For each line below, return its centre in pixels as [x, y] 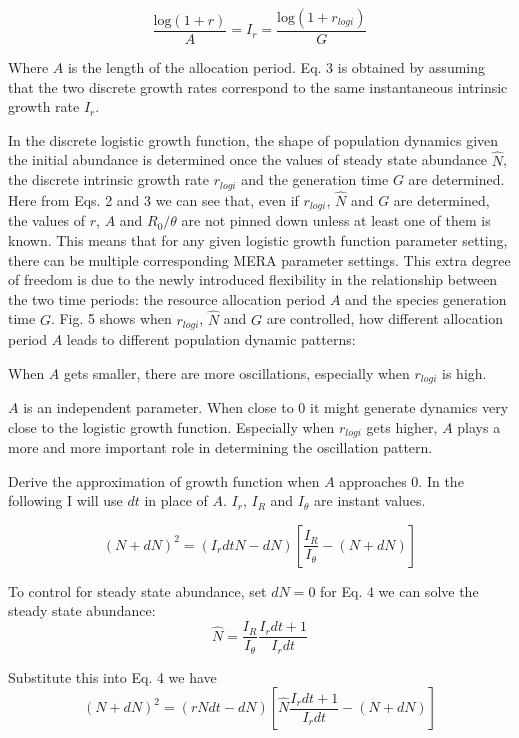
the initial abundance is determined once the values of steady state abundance [248, 159]
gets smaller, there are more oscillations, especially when [237, 372]
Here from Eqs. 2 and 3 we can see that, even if [153, 199]
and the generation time [315, 179]
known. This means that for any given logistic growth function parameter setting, [258, 239]
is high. [464, 372]
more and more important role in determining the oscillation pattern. [220, 447]
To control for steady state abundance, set [137, 590]
